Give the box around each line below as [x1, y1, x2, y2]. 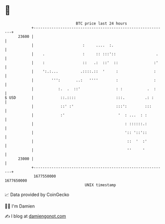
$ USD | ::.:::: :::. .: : [4, 95, 154, 100]
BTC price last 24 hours [76, 21, 127, 26]
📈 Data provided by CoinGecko [4, 192, 70, 198]
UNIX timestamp [84, 182, 116, 188]
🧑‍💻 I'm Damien [4, 203, 35, 209]
